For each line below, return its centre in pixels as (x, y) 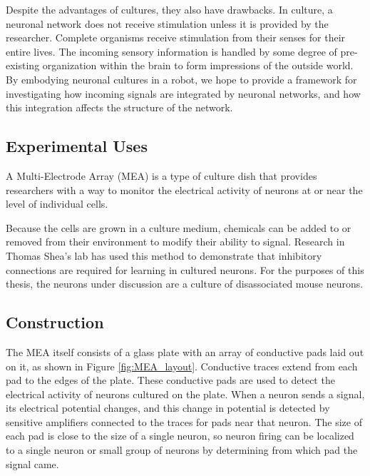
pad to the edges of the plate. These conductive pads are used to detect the (170, 380)
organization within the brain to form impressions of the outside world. (198, 65)
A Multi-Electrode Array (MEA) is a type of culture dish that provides (161, 175)
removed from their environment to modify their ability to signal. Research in (175, 242)
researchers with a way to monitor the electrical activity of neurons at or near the (184, 189)
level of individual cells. (57, 204)
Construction (55, 322)
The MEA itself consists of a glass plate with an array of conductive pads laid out (185, 351)
